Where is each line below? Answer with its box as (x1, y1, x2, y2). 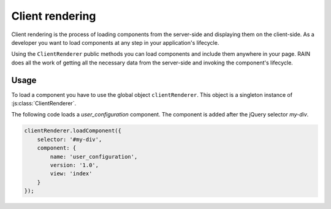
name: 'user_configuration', (50, 153, 138, 160)
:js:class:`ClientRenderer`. (11, 100, 77, 107)
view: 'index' (50, 170, 93, 177)
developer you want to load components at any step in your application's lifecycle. (11, 39, 219, 46)
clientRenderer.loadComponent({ (24, 127, 122, 134)
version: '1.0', (50, 161, 99, 169)
